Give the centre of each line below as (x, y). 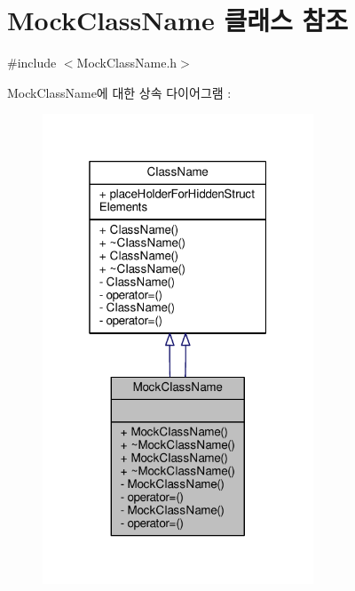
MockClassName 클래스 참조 (177, 20)
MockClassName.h (127, 63)
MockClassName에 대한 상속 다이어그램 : (119, 92)
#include (32, 63)
